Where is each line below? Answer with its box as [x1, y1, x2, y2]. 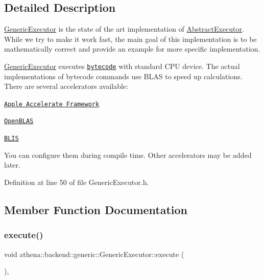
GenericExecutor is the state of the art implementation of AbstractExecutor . [4, 24, 244, 34]
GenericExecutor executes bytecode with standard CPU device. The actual [4, 60, 240, 71]
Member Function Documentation [4, 201, 188, 217]
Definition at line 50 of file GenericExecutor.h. [4, 176, 149, 187]
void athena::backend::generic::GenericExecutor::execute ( [4, 248, 184, 259]
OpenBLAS [4, 118, 34, 125]
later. [4, 159, 20, 170]
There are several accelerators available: [4, 81, 128, 91]
